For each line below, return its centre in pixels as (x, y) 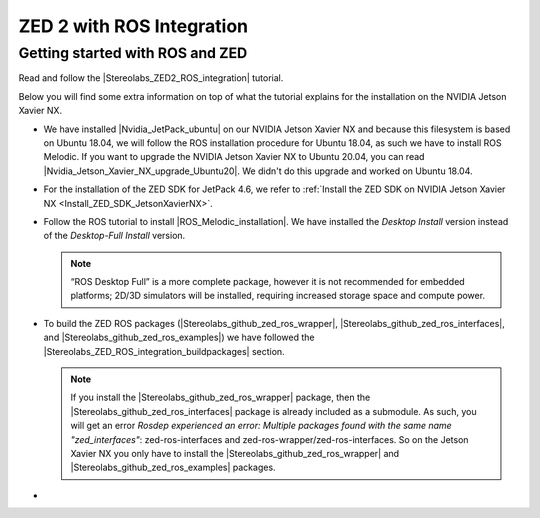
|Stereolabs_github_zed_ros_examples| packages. (173, 467)
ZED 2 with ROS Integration (133, 26)
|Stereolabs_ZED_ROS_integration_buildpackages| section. (164, 351)
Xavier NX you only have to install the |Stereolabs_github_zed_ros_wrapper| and (235, 453)
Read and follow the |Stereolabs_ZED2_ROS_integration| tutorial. (151, 78)
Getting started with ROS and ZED (133, 53)
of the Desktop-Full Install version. (114, 236)
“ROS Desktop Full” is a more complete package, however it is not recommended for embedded (267, 282)
